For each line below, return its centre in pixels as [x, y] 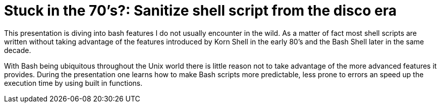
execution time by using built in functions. [73, 83]
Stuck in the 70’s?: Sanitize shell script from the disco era [200, 11]
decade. [18, 50]
